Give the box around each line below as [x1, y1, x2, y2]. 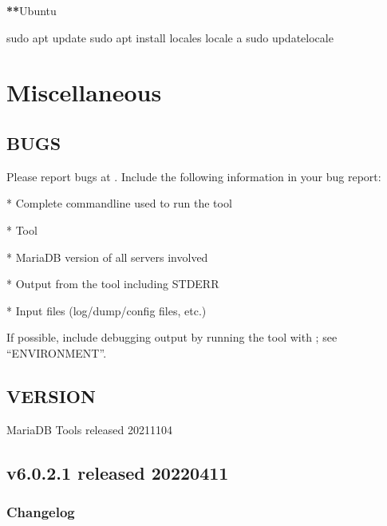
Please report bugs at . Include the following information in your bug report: [6, 168, 381, 184]
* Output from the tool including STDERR [6, 275, 219, 292]
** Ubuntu [6, 2, 57, 18]
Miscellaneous [6, 76, 162, 109]
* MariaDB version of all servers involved [6, 248, 208, 265]
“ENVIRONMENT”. [6, 344, 107, 361]
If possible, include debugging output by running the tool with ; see [6, 329, 338, 346]
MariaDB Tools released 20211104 [6, 421, 172, 437]
